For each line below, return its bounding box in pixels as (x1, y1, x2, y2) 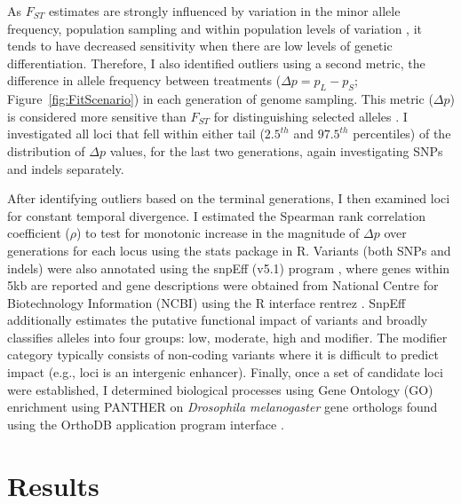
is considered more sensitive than (7, 106, 187, 125)
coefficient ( (7, 224, 70, 242)
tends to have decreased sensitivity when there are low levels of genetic (7, 36, 393, 55)
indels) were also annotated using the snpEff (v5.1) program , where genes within (7, 258, 450, 277)
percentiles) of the (353, 124, 451, 143)
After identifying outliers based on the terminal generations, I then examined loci (7, 189, 450, 208)
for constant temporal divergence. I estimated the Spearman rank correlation (7, 206, 425, 224)
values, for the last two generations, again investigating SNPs (109, 141, 443, 160)
